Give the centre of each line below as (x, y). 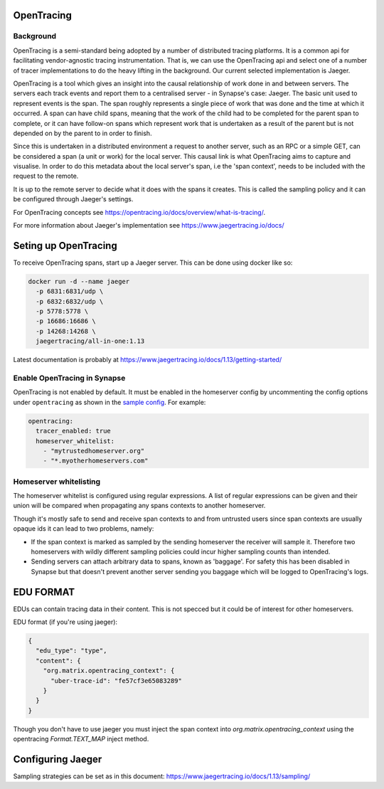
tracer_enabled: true (74, 431)
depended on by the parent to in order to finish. (82, 133)
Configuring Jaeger (58, 759)
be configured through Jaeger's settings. (73, 199)
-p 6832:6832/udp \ (70, 301)
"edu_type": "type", (71, 651)
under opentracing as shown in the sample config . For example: (110, 402)
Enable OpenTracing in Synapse (69, 378)
